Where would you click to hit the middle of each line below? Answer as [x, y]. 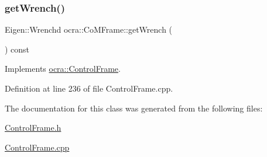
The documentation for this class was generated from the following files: [134, 108]
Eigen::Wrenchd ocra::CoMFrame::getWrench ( [89, 29]
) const [17, 49]
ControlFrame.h [33, 128]
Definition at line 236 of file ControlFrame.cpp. [89, 88]
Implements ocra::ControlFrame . [63, 69]
